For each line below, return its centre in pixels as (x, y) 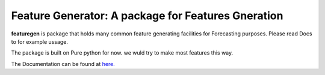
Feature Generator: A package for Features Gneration (147, 16)
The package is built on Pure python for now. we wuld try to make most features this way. (122, 53)
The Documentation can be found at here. (63, 64)
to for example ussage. (40, 41)
